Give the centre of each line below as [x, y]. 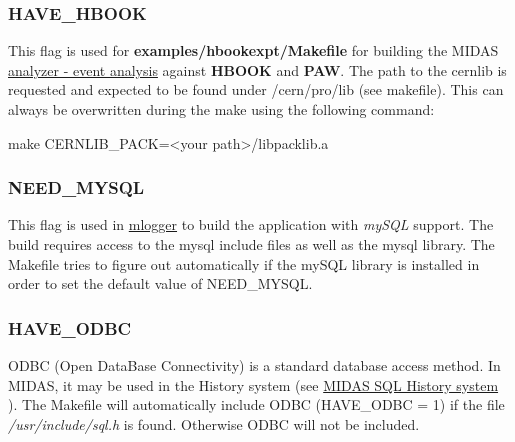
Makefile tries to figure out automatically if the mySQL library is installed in [244, 263]
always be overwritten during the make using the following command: [221, 109]
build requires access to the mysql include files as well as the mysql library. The [251, 244]
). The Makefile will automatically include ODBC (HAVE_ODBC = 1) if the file [256, 404]
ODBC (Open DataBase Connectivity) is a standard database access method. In [254, 365]
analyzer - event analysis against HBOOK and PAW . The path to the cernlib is [257, 69]
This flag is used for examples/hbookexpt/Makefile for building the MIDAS [253, 50]
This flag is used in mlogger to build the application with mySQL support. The [251, 224]
